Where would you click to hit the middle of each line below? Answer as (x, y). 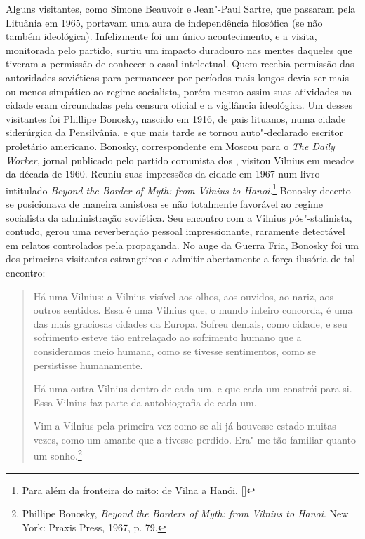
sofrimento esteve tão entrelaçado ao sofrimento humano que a (167, 337)
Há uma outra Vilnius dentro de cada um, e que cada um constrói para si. (193, 388)
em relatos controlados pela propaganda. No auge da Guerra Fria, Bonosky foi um (182, 245)
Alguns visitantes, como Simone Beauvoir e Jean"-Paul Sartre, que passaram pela (181, 8)
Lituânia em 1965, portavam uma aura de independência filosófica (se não (164, 22)
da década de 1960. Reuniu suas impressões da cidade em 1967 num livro (163, 174)
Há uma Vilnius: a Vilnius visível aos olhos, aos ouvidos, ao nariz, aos (184, 296)
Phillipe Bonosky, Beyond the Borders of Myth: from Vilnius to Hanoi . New (185, 513)
